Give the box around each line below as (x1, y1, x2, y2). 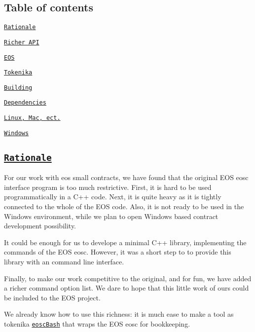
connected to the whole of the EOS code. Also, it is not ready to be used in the (4, 201, 244, 212)
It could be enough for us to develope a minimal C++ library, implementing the (4, 237, 247, 247)
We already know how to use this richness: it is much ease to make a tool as (4, 309, 234, 319)
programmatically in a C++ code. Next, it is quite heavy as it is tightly (4, 191, 221, 202)
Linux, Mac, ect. (4, 114, 61, 122)
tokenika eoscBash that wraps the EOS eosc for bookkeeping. (4, 318, 190, 329)
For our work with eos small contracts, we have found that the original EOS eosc (4, 172, 249, 183)
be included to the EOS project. (4, 292, 101, 302)
